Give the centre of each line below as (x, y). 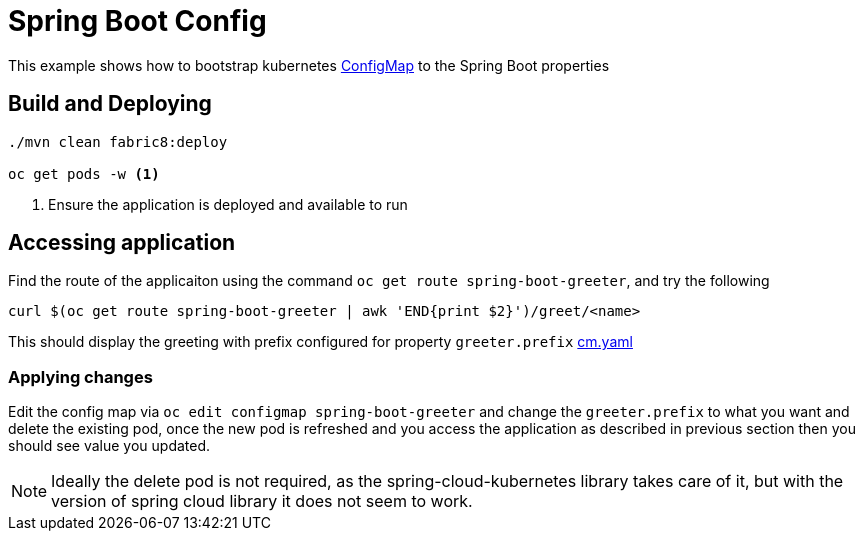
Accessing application (122, 243)
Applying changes (80, 376)
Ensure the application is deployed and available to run (228, 204)
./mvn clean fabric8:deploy (118, 141)
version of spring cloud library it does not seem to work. (262, 501)
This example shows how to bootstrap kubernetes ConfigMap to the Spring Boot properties (309, 65)
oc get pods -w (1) (84, 173)
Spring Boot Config (137, 21)
